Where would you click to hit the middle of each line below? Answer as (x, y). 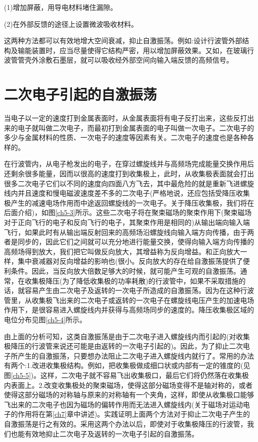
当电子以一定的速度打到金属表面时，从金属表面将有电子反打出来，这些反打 (126, 118)
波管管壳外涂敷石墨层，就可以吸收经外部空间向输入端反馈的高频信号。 (119, 60)
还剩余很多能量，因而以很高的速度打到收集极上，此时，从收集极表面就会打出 (129, 174)
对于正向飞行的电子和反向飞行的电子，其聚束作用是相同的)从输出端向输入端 (127, 222)
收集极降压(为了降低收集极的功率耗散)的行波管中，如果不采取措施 (131, 280)
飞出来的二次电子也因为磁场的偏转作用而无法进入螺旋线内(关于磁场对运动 (124, 404)
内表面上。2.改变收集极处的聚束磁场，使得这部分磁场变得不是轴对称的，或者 (128, 385)
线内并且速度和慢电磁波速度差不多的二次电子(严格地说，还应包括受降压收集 (127, 193)
